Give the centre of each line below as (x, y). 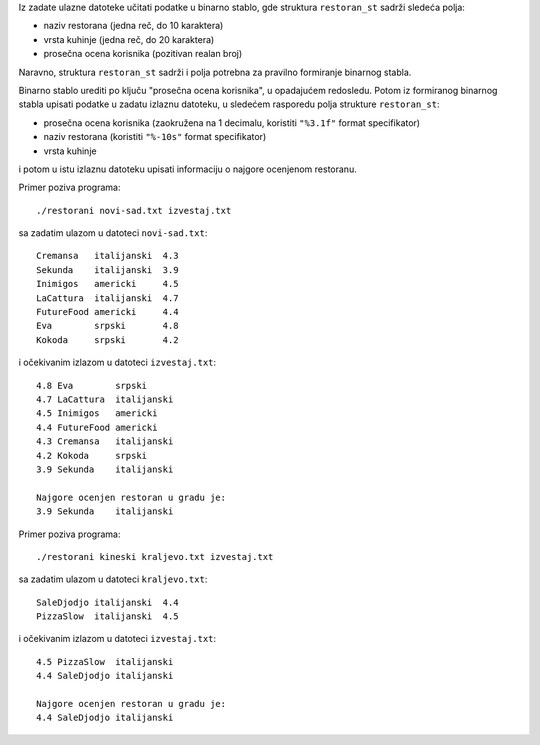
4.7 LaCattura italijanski (105, 399)
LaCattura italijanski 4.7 (107, 298)
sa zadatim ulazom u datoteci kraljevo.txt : (113, 579)
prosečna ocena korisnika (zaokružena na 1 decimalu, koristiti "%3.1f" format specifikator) (231, 122)
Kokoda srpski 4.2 (107, 339)
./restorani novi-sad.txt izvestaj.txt (134, 210)
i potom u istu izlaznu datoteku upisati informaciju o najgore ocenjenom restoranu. (187, 169)
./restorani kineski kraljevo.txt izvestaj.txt (155, 556)
